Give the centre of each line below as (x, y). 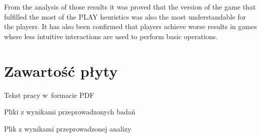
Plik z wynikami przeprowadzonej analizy (68, 128)
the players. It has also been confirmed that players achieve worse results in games (130, 26)
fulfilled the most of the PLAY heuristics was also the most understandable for (125, 16)
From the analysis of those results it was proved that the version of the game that (130, 7)
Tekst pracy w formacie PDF (49, 95)
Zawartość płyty (61, 71)
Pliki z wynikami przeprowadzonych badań (70, 112)
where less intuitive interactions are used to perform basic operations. (111, 36)
